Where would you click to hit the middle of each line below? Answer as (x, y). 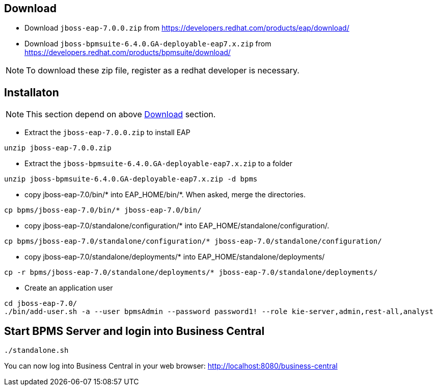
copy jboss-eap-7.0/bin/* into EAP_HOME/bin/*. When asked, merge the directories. (165, 195)
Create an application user (69, 288)
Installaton (32, 92)
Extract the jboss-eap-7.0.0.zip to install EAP (107, 133)
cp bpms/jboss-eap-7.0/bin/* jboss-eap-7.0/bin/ (103, 210)
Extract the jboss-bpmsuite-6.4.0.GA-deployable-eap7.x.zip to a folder (158, 164)
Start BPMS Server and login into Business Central (134, 331)
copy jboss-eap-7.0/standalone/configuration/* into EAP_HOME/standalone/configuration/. (177, 226)
